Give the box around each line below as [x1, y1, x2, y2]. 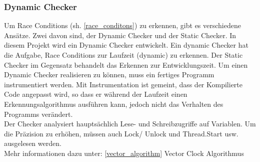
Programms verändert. [4, 108, 73, 119]
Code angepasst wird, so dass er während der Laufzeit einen [4, 89, 187, 99]
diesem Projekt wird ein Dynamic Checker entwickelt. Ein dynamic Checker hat [4, 40, 248, 50]
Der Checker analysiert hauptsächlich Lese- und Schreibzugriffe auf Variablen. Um [4, 118, 256, 129]
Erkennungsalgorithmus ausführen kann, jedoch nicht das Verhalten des [4, 98, 223, 109]
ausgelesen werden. [4, 138, 61, 148]
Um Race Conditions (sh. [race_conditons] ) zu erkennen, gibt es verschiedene [4, 20, 241, 31]
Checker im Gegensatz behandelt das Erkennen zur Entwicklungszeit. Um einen [4, 59, 248, 70]
